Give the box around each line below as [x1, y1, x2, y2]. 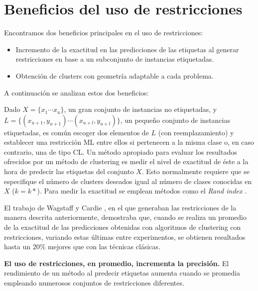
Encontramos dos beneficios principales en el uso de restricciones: [4, 27, 203, 38]
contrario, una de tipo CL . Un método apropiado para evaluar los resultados [4, 146, 237, 157]
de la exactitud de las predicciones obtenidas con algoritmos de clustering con [4, 222, 241, 232]
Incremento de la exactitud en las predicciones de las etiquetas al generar [15, 44, 239, 54]
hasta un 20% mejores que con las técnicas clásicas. [4, 241, 160, 252]
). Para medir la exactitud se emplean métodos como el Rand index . [37, 186, 247, 196]
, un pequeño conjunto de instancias [120, 114, 231, 125]
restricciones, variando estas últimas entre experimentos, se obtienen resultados [4, 231, 246, 242]
